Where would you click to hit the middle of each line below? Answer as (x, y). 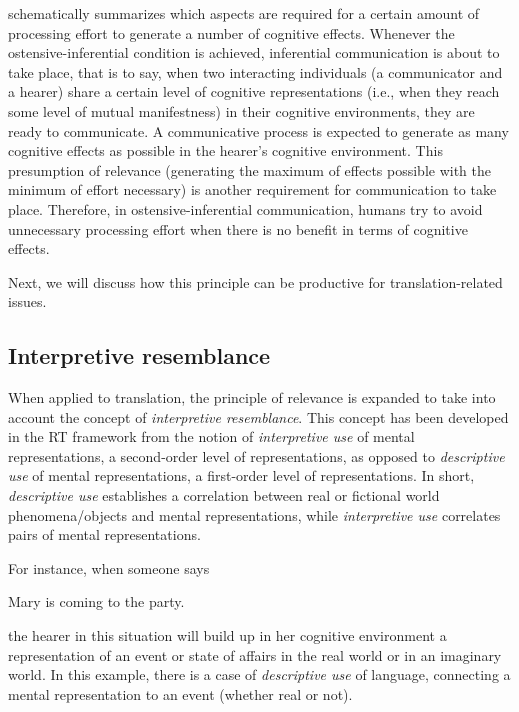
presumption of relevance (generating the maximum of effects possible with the (249, 169)
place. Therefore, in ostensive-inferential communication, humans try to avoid (245, 208)
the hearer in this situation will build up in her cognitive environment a (227, 635)
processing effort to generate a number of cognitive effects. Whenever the (231, 32)
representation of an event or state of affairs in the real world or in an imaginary (255, 654)
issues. (27, 301)
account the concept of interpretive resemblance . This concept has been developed (258, 416)
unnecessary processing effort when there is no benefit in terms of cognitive (238, 228)
